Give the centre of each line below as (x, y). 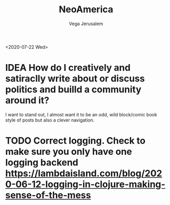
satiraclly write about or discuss (75, 79)
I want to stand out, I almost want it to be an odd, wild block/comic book (81, 114)
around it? (27, 100)
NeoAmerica (86, 9)
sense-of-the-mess (48, 195)
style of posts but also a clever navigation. (50, 120)
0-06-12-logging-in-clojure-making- (85, 184)
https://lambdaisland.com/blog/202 (84, 173)
